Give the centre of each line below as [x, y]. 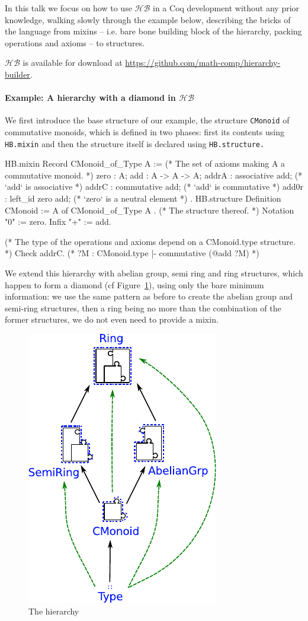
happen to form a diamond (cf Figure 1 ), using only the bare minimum [134, 284]
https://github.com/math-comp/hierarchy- [203, 63]
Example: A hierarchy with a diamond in [90, 98]
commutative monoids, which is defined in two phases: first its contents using [145, 132]
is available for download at [73, 63]
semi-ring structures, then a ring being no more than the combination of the [143, 308]
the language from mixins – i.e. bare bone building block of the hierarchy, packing [153, 31]
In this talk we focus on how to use [68, 8]
